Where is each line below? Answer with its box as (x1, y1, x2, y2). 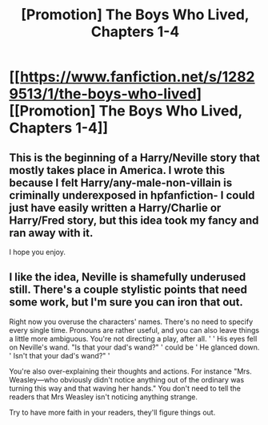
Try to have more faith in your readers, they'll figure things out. (9, 407, 216, 417)
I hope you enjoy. (9, 247, 66, 257)
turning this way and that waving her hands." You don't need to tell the (9, 383, 241, 393)
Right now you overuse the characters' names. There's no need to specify (9, 317, 254, 326)
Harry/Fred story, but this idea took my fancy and (9, 213, 259, 227)
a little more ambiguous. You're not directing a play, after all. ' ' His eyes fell (9, 334, 258, 343)
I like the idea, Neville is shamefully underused (9, 270, 246, 284)
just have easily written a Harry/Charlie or (9, 200, 222, 214)
